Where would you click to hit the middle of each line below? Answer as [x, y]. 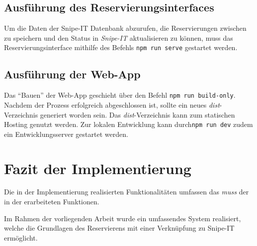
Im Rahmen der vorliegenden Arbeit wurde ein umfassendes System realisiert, [123, 218]
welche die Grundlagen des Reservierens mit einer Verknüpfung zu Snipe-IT [119, 228]
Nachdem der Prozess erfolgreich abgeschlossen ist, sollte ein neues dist [112, 104]
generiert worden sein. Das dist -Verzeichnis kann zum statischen [137, 114]
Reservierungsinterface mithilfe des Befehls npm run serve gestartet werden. [121, 47]
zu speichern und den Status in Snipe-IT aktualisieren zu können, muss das [119, 37]
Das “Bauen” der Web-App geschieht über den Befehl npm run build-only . [120, 95]
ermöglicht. [21, 237]
